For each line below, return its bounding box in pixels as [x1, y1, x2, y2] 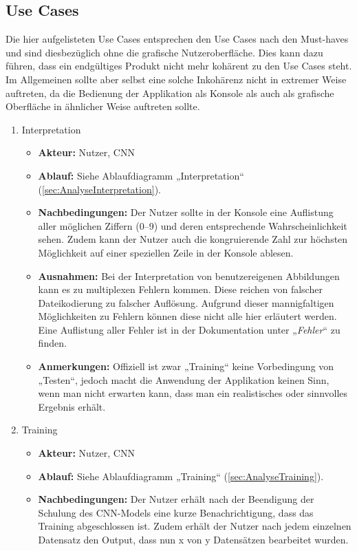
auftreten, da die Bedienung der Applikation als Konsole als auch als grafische [6, 85, 334, 100]
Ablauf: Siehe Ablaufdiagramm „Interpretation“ [38, 168, 244, 182]
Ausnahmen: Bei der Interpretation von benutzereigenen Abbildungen [38, 268, 340, 283]
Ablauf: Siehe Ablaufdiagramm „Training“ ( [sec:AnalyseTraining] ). [38, 468, 324, 483]
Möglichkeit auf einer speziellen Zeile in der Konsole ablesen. [38, 245, 294, 259]
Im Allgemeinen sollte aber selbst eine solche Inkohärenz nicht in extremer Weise [6, 72, 347, 86]
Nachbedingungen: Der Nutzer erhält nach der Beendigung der [38, 492, 314, 506]
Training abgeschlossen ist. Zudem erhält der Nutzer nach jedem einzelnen [38, 519, 351, 533]
